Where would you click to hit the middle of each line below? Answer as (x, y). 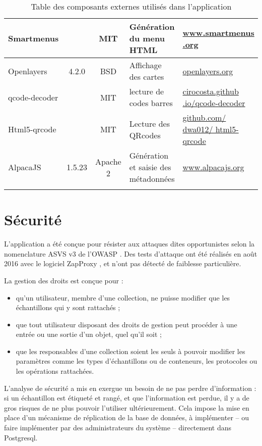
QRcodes (145, 135)
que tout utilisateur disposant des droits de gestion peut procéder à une (126, 324)
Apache (108, 161)
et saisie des (150, 167)
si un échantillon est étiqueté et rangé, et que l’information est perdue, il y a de (127, 398)
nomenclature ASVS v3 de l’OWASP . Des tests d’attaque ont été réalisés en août (131, 253)
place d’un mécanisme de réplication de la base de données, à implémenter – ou (126, 417)
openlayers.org (208, 71)
